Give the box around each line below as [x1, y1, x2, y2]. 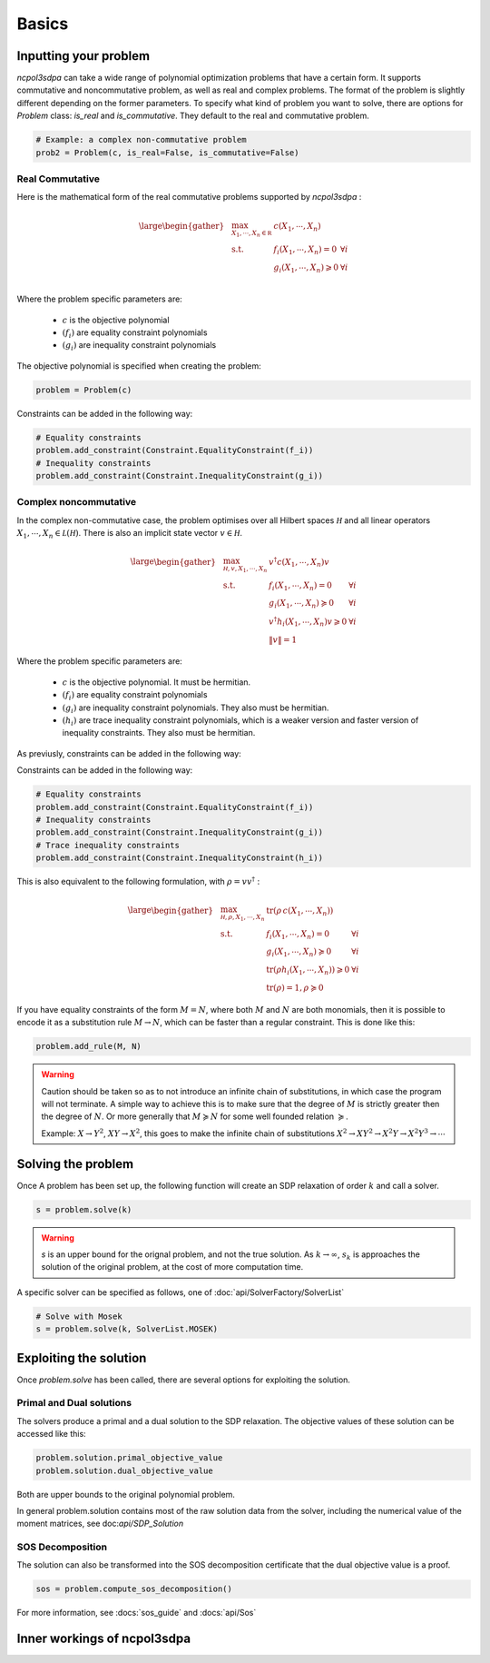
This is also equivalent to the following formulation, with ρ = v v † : [16, 875, 260, 887]
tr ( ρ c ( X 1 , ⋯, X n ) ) [266, 905, 334, 917]
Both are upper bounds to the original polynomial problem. [16, 1489, 236, 1500]
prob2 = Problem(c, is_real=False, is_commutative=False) [35, 147, 299, 158]
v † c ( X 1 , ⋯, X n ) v [269, 555, 330, 569]
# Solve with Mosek [35, 1311, 122, 1321]
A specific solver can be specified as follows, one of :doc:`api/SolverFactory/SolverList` [16, 1286, 345, 1298]
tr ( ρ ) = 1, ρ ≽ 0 [266, 982, 324, 993]
